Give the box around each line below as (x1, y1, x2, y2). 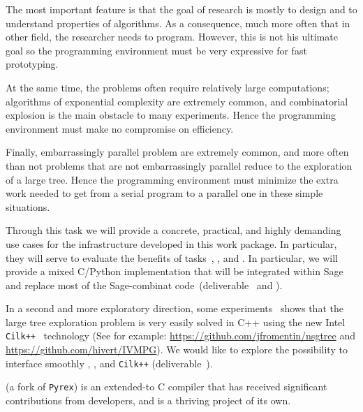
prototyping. (6, 57, 59, 71)
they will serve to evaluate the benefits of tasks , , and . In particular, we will (6, 250, 339, 265)
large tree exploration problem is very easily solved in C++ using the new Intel (6, 314, 346, 329)
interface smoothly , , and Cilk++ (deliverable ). (6, 355, 213, 370)
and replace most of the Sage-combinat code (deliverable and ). (6, 277, 283, 292)
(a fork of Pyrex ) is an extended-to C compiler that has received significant (6, 379, 327, 394)
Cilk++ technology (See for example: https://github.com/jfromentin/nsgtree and (6, 328, 355, 343)
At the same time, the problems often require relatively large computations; (6, 80, 329, 94)
